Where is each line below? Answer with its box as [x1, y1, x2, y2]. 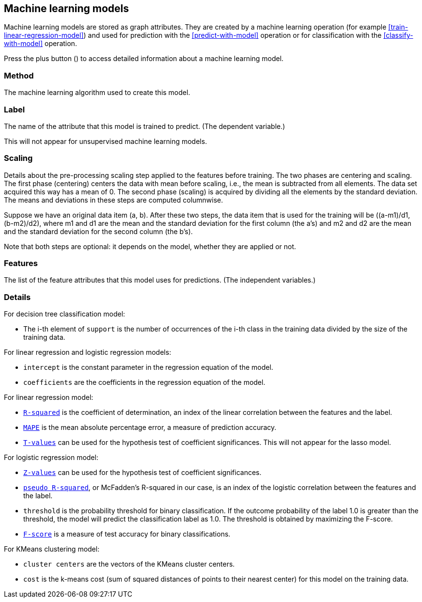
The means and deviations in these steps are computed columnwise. [4, 195, 223, 204]
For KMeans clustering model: [4, 545, 100, 554]
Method [4, 70, 34, 80]
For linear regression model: [4, 393, 94, 402]
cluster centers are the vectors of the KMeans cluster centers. [23, 560, 235, 569]
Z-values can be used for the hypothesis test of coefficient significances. [23, 468, 262, 477]
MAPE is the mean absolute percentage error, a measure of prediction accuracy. [23, 423, 277, 432]
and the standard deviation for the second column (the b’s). [4, 227, 193, 236]
